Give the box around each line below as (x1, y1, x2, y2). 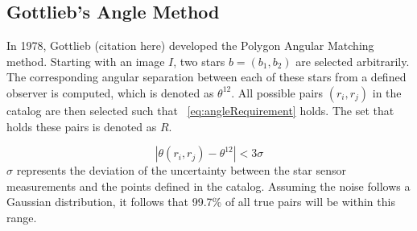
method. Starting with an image (6, 52, 165, 69)
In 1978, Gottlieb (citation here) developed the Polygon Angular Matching (6, 37, 374, 54)
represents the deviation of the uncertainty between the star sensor (16, 162, 346, 179)
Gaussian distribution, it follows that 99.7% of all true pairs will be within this (6, 193, 395, 210)
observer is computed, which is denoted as (6, 84, 214, 101)
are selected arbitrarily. (295, 52, 410, 69)
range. (6, 208, 37, 225)
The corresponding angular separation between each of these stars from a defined (6, 68, 407, 85)
